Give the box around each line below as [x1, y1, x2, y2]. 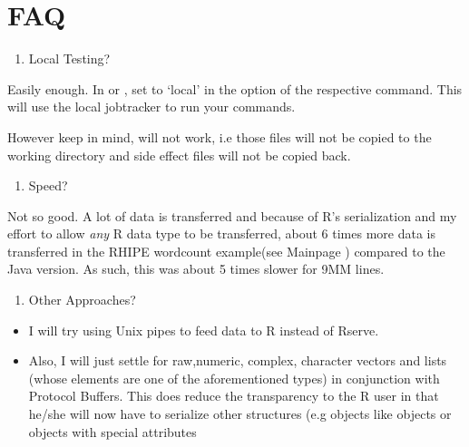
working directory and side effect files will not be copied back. [7, 145, 351, 164]
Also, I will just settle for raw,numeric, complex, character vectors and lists [28, 351, 447, 370]
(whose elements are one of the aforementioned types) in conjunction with [28, 368, 440, 387]
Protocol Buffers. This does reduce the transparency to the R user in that [28, 386, 439, 405]
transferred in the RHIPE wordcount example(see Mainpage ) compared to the [7, 241, 445, 260]
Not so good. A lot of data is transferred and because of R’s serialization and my [7, 206, 457, 225]
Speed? [28, 176, 68, 195]
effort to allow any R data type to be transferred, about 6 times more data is [7, 224, 435, 243]
